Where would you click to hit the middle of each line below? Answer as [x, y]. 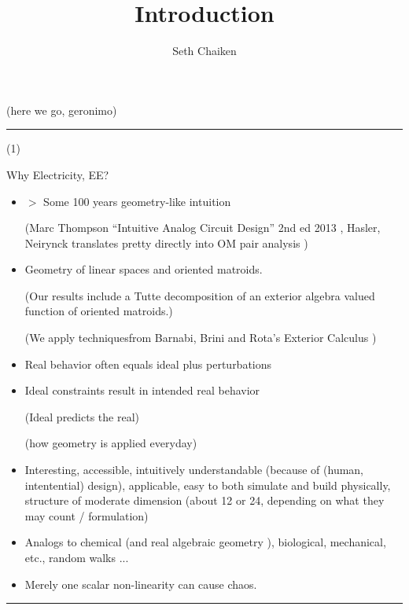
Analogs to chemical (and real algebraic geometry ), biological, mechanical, [205, 542]
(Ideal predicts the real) [82, 416]
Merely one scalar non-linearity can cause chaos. [141, 584]
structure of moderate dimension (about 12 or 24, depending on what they [204, 500]
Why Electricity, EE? [58, 174]
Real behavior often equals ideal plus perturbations [148, 364]
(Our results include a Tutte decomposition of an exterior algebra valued [200, 295]
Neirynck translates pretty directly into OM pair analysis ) [166, 243]
